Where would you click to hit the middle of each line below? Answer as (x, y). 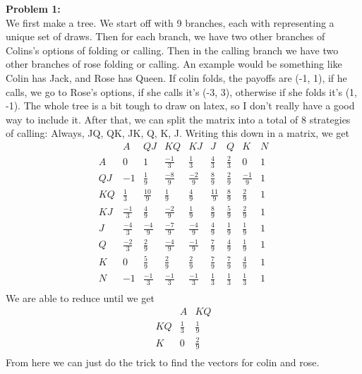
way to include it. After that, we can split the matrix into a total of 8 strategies (178, 119)
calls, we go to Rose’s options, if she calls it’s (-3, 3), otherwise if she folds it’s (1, (182, 91)
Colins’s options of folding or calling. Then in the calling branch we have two (172, 50)
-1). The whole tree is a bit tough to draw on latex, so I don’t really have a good (180, 105)
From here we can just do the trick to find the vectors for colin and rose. (163, 362)
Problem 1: (33, 8)
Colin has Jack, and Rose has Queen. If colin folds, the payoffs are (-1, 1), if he (176, 77)
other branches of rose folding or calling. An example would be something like (174, 64)
